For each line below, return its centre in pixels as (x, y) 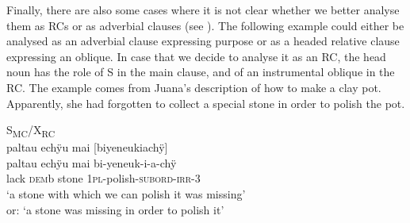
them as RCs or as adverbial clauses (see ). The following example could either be (205, 25)
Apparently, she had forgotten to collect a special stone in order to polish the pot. (206, 103)
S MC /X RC (31, 131)
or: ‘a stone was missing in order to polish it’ (115, 209)
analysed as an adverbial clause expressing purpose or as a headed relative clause (203, 41)
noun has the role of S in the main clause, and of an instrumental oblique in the (201, 72)
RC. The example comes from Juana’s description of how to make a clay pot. (194, 87)
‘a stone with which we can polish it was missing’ (126, 194)
